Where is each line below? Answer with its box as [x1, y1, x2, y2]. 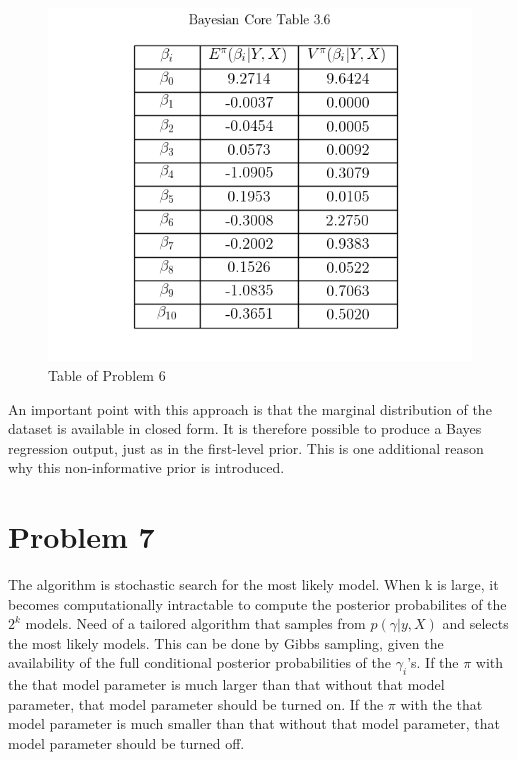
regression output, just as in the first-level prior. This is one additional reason [8, 437, 484, 458]
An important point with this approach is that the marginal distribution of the [8, 398, 492, 419]
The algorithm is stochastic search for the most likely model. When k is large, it [8, 574, 499, 595]
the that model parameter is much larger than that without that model [8, 674, 445, 695]
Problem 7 [8, 516, 155, 557]
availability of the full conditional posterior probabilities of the [8, 652, 392, 673]
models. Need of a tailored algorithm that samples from [25, 613, 366, 634]
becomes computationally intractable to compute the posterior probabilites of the [8, 593, 507, 614]
